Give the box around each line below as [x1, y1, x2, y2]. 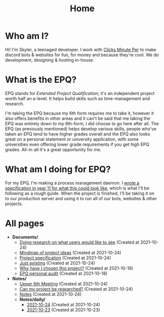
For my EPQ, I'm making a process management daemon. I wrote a [5, 180, 140, 186]
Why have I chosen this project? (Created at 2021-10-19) [19, 265, 134, 271]
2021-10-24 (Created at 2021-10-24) [26, 301, 100, 307]
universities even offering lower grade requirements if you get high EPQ [5, 141, 149, 147]
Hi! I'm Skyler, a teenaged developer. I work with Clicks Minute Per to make [5, 46, 157, 52]
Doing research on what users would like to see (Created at [19, 239, 140, 245]
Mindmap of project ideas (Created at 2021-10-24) [19, 249, 121, 255]
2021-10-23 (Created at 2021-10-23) [26, 307, 100, 313]
